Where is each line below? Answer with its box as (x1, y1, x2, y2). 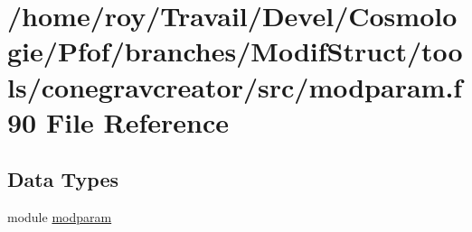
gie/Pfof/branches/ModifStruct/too (7, 32, 463, 70)
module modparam (7, 208, 112, 227)
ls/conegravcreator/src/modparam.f (7, 68, 463, 105)
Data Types (7, 165, 118, 193)
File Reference (45, 103, 230, 140)
